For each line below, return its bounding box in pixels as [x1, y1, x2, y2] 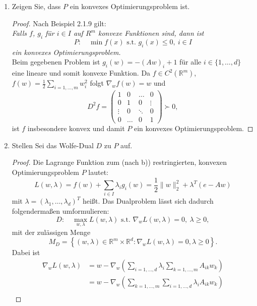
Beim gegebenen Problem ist [12, 56, 100, 67]
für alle [179, 56, 202, 67]
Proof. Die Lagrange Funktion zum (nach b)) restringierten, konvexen [12, 157, 227, 167]
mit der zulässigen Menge [12, 226, 91, 237]
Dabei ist [12, 247, 40, 258]
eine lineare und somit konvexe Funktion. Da [12, 68, 151, 78]
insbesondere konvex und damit [27, 123, 125, 134]
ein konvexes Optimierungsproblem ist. [70, 1, 190, 11]
